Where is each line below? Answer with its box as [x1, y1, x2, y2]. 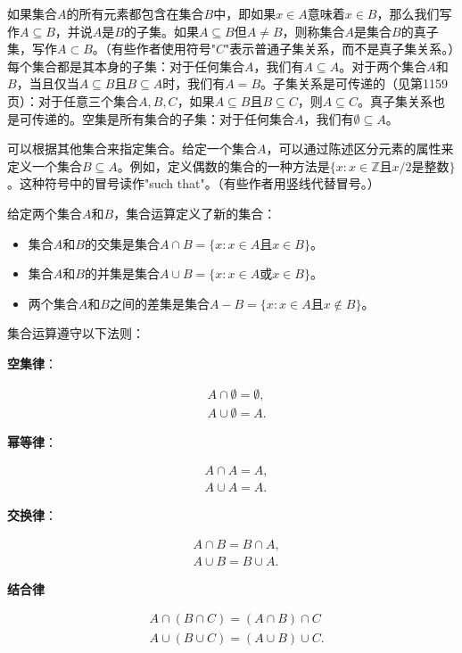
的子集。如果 [123, 21, 199, 40]
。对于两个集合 [339, 56, 427, 75]
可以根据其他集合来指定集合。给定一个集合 [7, 139, 257, 158]
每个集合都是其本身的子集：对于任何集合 [7, 56, 244, 75]
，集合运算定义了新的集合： [113, 203, 276, 222]
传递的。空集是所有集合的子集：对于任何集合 [31, 109, 294, 128]
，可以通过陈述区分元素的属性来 [266, 139, 454, 158]
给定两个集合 [7, 203, 82, 222]
